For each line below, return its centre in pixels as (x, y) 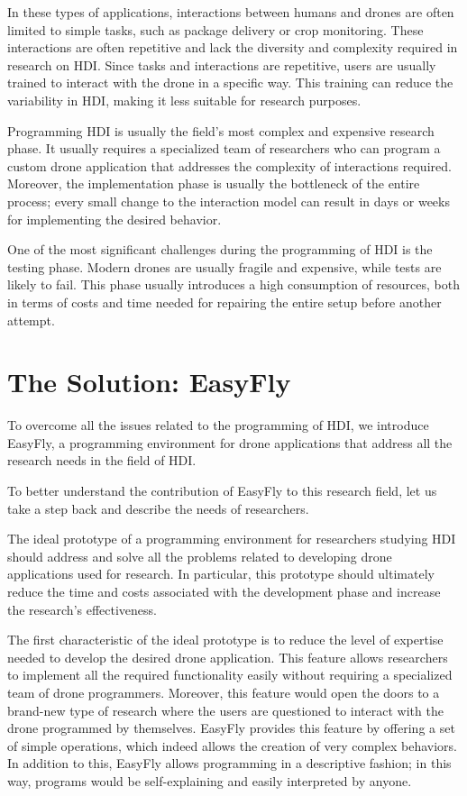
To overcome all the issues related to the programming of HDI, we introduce (218, 425)
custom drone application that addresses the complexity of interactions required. (229, 165)
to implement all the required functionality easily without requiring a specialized (230, 675)
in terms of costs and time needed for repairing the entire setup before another (224, 302)
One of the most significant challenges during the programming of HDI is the (220, 249)
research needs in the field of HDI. (102, 460)
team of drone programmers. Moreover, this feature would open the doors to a (224, 692)
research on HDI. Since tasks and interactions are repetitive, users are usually (222, 64)
